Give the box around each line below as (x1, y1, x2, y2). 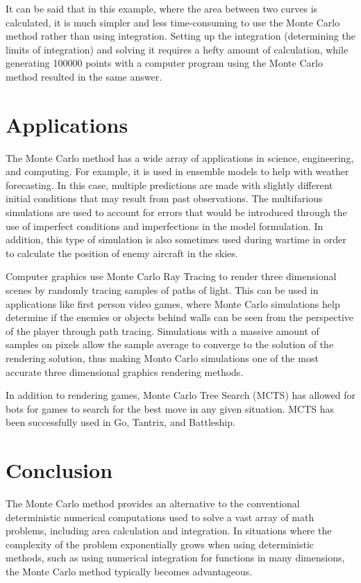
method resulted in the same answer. (6, 69, 162, 83)
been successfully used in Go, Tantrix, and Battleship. (6, 415, 235, 429)
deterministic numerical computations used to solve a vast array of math (6, 509, 314, 524)
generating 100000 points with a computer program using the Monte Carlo (6, 56, 323, 70)
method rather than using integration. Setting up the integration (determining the (6, 28, 355, 43)
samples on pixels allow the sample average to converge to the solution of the (6, 337, 334, 352)
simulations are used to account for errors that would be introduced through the (6, 205, 347, 220)
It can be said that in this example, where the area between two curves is (6, 1, 318, 15)
